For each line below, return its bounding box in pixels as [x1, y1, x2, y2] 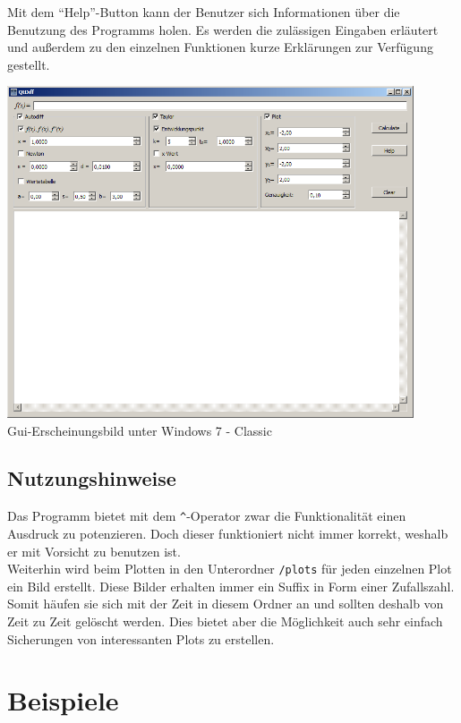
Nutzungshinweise [7, 464, 176, 492]
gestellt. [7, 55, 50, 73]
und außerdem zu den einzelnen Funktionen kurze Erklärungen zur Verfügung [7, 38, 433, 56]
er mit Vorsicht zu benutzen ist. [7, 541, 181, 560]
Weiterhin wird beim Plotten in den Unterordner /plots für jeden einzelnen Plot [7, 559, 452, 578]
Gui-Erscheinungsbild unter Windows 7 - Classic [7, 421, 272, 439]
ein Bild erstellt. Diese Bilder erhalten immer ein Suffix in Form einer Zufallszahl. [7, 576, 455, 595]
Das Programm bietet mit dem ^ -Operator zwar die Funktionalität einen [7, 506, 406, 525]
